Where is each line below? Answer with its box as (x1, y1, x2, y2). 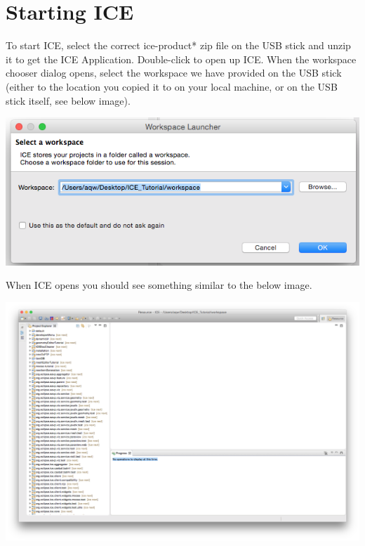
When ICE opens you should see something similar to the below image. (6, 278, 312, 292)
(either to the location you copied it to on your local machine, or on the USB (6, 79, 338, 93)
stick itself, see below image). (6, 93, 131, 108)
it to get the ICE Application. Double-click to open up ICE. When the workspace (6, 51, 357, 66)
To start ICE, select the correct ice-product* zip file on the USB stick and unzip (6, 38, 351, 53)
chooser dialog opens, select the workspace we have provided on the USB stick (6, 65, 342, 80)
